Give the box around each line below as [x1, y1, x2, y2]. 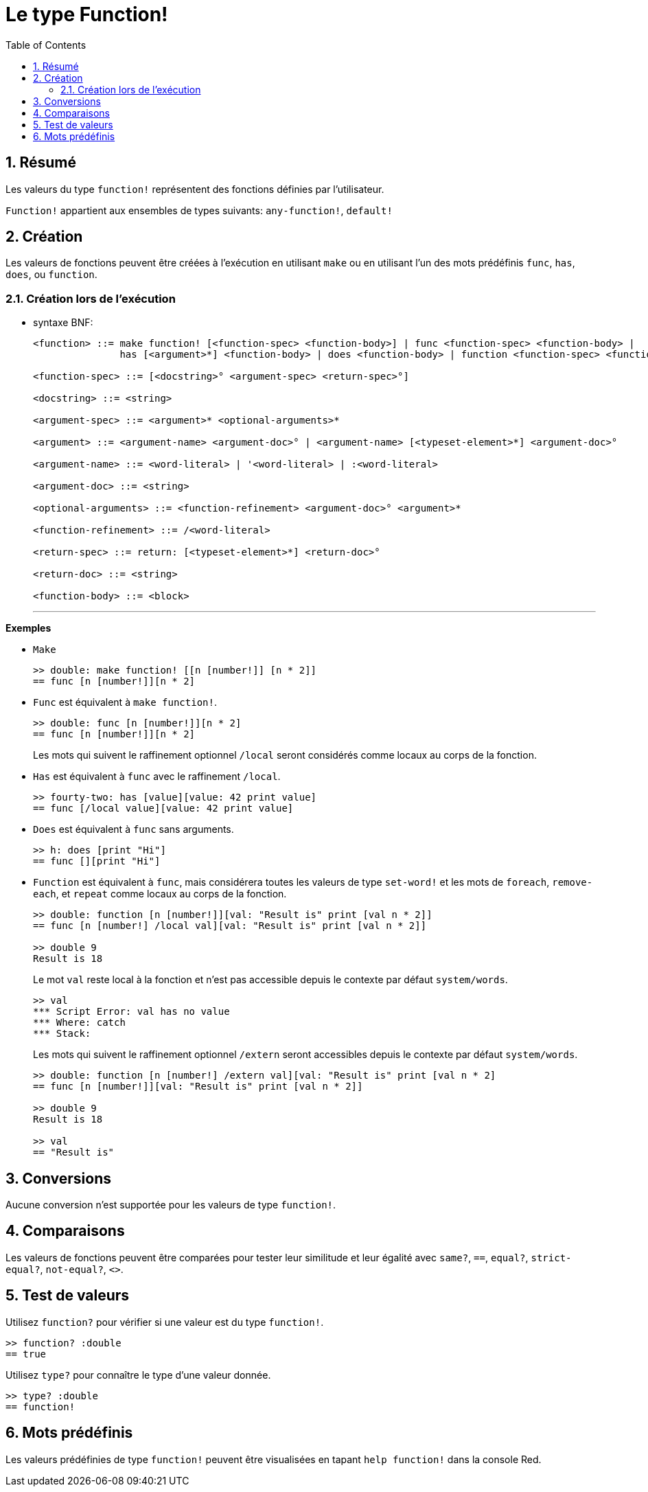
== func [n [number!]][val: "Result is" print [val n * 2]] [33, 1081, 363, 1092]
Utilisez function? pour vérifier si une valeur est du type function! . [5, 1316, 324, 1328]
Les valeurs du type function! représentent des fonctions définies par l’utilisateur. [5, 183, 384, 195]
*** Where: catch [33, 1017, 126, 1029]
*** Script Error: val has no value [33, 1006, 230, 1018]
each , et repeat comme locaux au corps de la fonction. [33, 888, 287, 900]
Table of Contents [5, 38, 86, 51]
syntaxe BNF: [33, 317, 93, 329]
